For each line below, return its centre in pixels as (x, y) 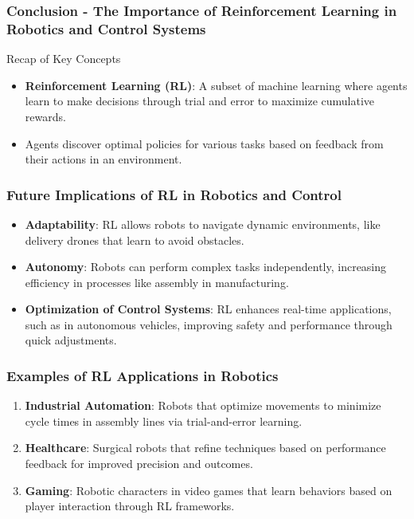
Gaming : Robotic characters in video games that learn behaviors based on (209, 490)
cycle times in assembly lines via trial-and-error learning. (164, 421)
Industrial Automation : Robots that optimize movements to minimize (203, 405)
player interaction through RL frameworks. (130, 506)
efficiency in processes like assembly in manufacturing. (157, 282)
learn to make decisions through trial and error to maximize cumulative (200, 101)
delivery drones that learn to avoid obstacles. (135, 240)
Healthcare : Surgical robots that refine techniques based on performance (205, 448)
